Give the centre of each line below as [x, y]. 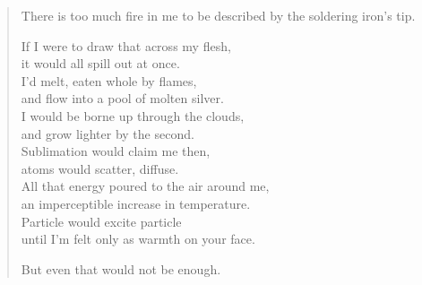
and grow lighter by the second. [108, 133]
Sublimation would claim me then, [116, 151]
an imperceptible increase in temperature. [136, 203]
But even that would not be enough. [121, 268]
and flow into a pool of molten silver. [122, 98]
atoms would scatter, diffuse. [100, 168]
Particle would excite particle [101, 221]
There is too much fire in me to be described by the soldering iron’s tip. [218, 15]
